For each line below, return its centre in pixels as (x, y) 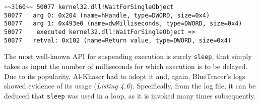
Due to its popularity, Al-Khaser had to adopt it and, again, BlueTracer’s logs (125, 76)
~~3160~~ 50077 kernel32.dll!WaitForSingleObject (89, 7)
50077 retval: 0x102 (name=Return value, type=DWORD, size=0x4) (118, 40)
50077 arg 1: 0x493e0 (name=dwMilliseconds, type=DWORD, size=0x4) (123, 24)
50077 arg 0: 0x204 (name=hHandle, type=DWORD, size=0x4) (107, 15)
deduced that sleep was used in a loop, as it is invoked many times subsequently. (130, 95)
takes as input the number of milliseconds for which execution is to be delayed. (126, 66)
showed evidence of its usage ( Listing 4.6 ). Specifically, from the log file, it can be (130, 86)
